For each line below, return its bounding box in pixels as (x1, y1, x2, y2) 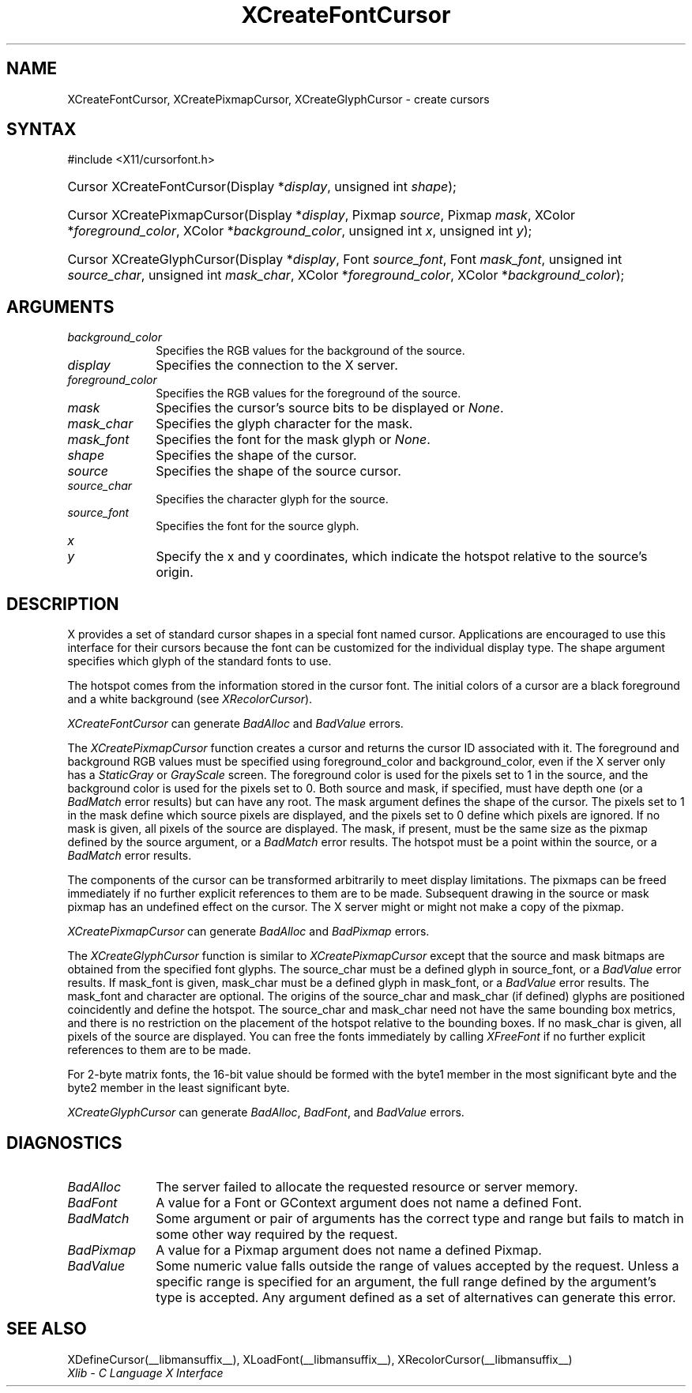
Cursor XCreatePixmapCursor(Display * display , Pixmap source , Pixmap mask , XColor (67, 207, 576, 224)
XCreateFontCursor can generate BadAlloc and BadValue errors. (67, 717, 404, 731)
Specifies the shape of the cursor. (156, 447, 357, 464)
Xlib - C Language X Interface (67, 1365, 224, 1380)
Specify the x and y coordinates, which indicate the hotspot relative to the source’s (156, 548, 648, 565)
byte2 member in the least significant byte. (67, 1081, 290, 1095)
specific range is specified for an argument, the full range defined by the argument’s (156, 1273, 656, 1289)
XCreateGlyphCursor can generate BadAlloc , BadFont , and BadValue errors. (67, 1105, 464, 1120)
